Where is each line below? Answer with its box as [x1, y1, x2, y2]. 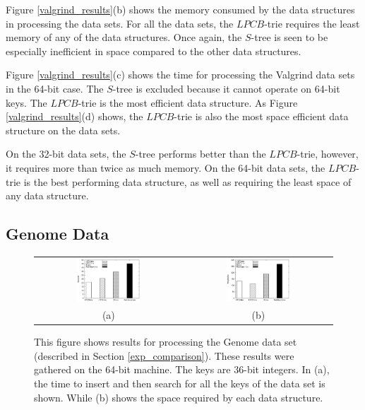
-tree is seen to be [251, 30, 328, 45]
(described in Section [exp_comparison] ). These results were [34, 348, 294, 363]
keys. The [6, 95, 47, 110]
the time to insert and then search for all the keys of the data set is [34, 376, 325, 391]
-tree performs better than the [135, 146, 266, 161]
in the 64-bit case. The [6, 81, 104, 95]
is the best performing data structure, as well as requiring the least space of [23, 174, 352, 189]
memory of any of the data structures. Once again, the [6, 30, 242, 45]
